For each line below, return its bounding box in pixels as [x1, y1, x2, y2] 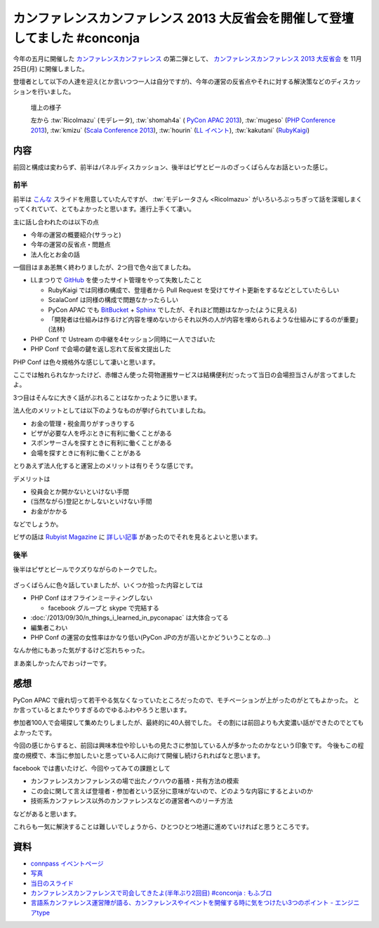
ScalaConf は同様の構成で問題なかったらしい [48, 296, 179, 304]
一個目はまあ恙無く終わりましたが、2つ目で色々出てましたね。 [13, 263, 195, 272]
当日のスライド [30, 879, 74, 887]
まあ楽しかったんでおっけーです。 [13, 659, 111, 667]
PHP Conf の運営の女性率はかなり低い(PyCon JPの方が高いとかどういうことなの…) [30, 633, 271, 641]
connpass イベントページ [30, 859, 104, 868]
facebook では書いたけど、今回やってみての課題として [13, 764, 171, 772]
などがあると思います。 [13, 809, 81, 818]
